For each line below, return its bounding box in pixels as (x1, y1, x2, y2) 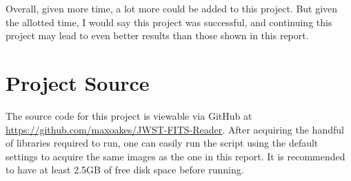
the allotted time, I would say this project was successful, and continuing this (6, 14, 332, 29)
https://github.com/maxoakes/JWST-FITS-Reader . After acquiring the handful (6, 122, 344, 136)
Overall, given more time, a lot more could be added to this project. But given (6, 1, 338, 15)
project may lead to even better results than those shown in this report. (6, 28, 309, 43)
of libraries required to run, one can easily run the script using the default (6, 136, 319, 150)
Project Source (6, 68, 150, 96)
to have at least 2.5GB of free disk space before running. (6, 162, 244, 177)
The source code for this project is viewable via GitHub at (6, 108, 252, 123)
